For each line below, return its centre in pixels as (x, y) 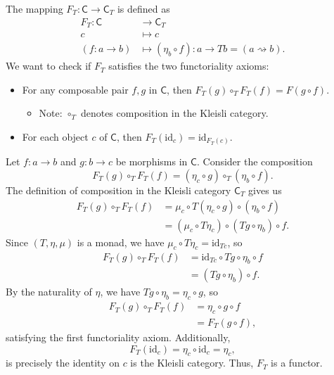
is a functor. (297, 363)
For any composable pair (75, 89)
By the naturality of (49, 292)
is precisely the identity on (63, 363)
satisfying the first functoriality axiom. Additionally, (118, 337)
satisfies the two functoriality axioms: (189, 66)
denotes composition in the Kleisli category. (174, 113)
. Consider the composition (255, 161)
